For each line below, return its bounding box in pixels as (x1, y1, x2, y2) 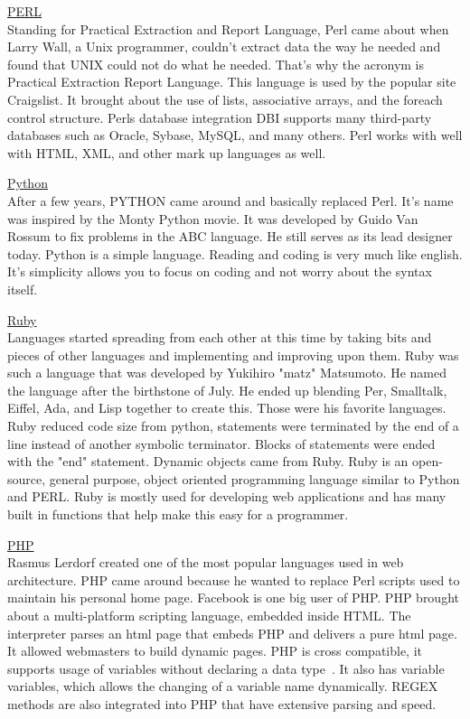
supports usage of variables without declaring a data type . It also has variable (7, 658, 445, 677)
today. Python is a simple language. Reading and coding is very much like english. (7, 244, 463, 263)
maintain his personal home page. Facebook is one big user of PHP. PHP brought (7, 588, 459, 607)
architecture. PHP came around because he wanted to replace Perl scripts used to (7, 570, 460, 589)
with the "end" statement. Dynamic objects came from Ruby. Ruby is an (7, 452, 409, 471)
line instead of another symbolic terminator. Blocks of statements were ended (7, 434, 436, 453)
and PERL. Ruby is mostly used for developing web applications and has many (7, 487, 446, 506)
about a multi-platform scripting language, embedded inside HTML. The (7, 606, 411, 624)
